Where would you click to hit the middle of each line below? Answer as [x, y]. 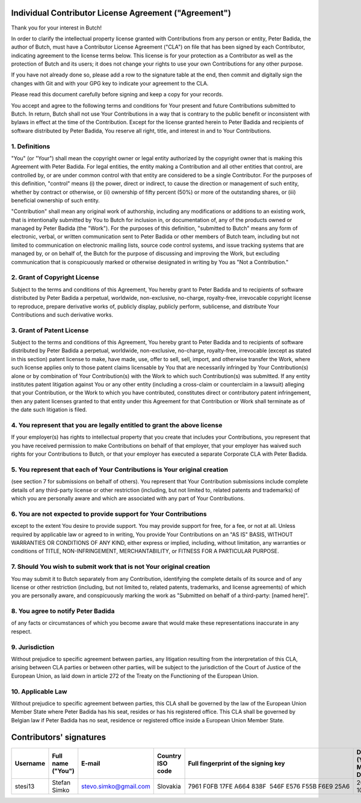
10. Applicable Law [39, 691]
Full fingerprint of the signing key [236, 763]
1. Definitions [31, 146]
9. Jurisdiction [33, 647]
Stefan [61, 783]
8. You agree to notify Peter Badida [63, 611]
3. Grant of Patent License [50, 330]
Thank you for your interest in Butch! [57, 28]
